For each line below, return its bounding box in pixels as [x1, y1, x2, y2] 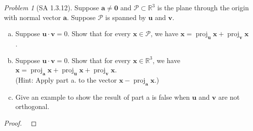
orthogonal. [15, 101, 50, 111]
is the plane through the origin [157, 2, 249, 12]
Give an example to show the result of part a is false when [15, 91, 190, 102]
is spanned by [105, 12, 146, 22]
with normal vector [4, 12, 61, 22]
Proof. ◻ [4, 117, 37, 128]
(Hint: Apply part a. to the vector [15, 74, 117, 85]
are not [218, 91, 240, 102]
